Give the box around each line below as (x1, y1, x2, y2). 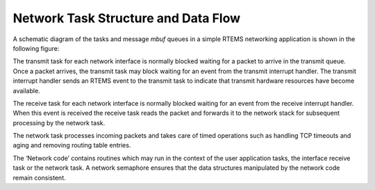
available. (12, 86, 41, 95)
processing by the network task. (12, 118, 106, 127)
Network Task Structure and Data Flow (12, 10, 241, 26)
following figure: (12, 44, 60, 52)
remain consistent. (12, 173, 66, 182)
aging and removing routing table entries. (12, 141, 131, 150)
